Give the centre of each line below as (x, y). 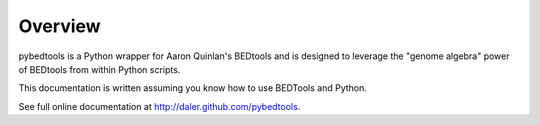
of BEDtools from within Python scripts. (99, 69)
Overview (59, 26)
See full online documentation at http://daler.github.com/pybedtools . (159, 106)
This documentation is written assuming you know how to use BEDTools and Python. (192, 88)
